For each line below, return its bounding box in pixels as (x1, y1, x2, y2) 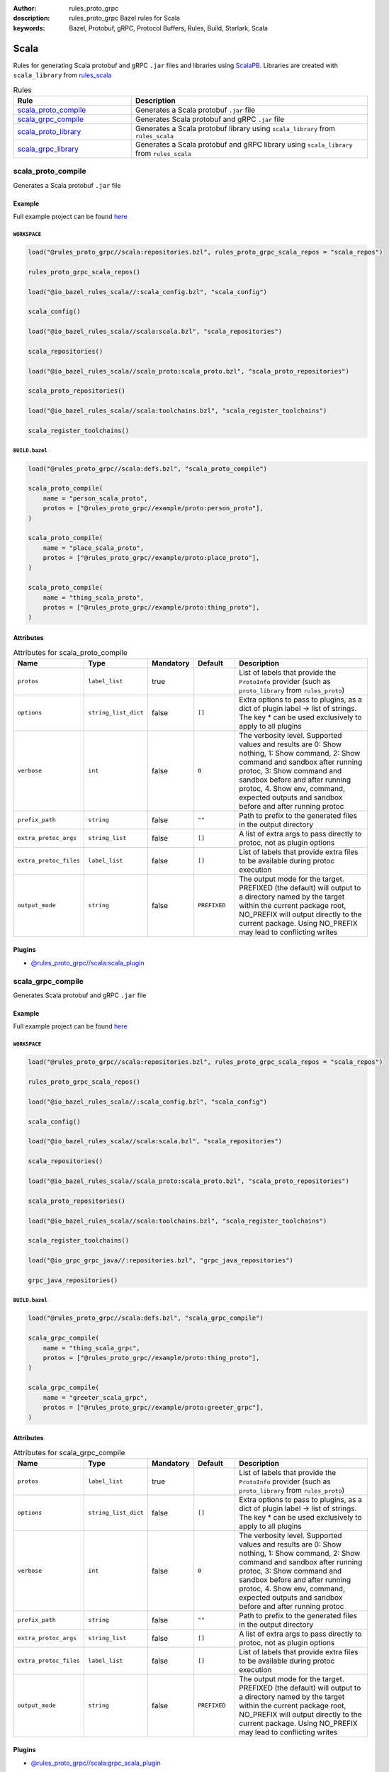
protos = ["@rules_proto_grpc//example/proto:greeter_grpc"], (43, 1403, 264, 1411)
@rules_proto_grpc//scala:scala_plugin (30, 958, 145, 967)
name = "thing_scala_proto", (43, 593, 145, 602)
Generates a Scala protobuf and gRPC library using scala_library (135, 139, 353, 149)
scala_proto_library (17, 127, 81, 137)
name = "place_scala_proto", (43, 544, 145, 552)
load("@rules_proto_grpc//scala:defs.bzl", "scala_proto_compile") (28, 464, 268, 473)
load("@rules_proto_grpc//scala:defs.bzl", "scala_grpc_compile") (28, 1314, 264, 1322)
